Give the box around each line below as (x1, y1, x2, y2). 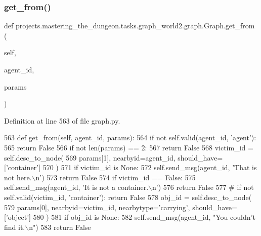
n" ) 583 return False (29, 221, 91, 232)
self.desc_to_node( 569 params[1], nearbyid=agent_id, (4, 152, 176, 163)
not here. (4, 172, 32, 182)
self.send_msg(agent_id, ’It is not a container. (4, 182, 149, 192)
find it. (4, 221, 25, 232)
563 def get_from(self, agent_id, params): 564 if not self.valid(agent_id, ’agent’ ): (4, 132, 256, 143)
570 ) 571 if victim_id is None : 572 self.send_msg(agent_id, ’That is (42, 162, 257, 173)
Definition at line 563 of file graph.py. (4, 115, 120, 126)
